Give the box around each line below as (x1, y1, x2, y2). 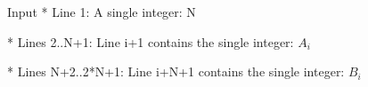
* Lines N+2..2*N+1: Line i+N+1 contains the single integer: (7, 62, 345, 81)
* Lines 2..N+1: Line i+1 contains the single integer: (7, 32, 294, 51)
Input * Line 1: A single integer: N (7, 3, 196, 20)
